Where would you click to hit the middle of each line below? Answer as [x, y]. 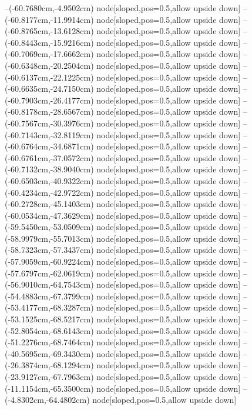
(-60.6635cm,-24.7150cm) [49, 89]
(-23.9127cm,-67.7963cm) [49, 376]
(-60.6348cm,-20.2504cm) [49, 65]
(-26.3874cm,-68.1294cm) [49, 365]
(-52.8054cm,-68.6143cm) [49, 330]
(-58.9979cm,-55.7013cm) [49, 238]
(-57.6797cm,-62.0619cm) [49, 273]
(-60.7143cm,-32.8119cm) [49, 134]
